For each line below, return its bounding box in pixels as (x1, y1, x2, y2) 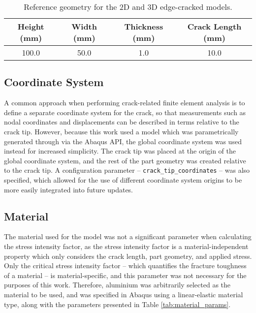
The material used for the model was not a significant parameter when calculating (4, 231, 252, 242)
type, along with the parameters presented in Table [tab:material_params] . (4, 299, 231, 309)
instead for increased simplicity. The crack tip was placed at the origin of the (4, 146, 236, 156)
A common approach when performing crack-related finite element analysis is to (4, 97, 245, 108)
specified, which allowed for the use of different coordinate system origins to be (4, 175, 242, 185)
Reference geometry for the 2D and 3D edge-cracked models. (24, 1, 232, 12)
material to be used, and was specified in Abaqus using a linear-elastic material (4, 289, 243, 299)
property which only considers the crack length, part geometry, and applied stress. (4, 250, 252, 261)
